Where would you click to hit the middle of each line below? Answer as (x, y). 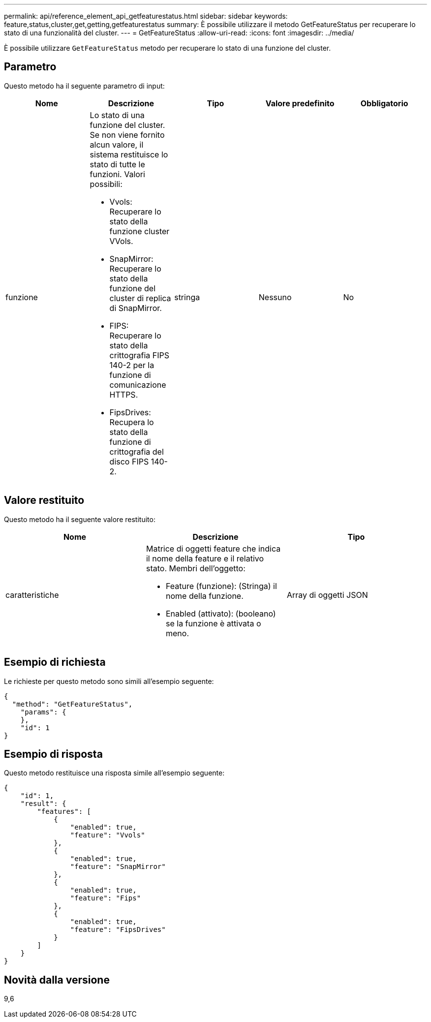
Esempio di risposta (53, 754)
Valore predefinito (300, 103)
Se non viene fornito (127, 135)
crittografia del (137, 451)
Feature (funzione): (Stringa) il (221, 586)
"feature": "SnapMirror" (118, 867)
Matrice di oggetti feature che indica (213, 548)
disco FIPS (129, 461)
